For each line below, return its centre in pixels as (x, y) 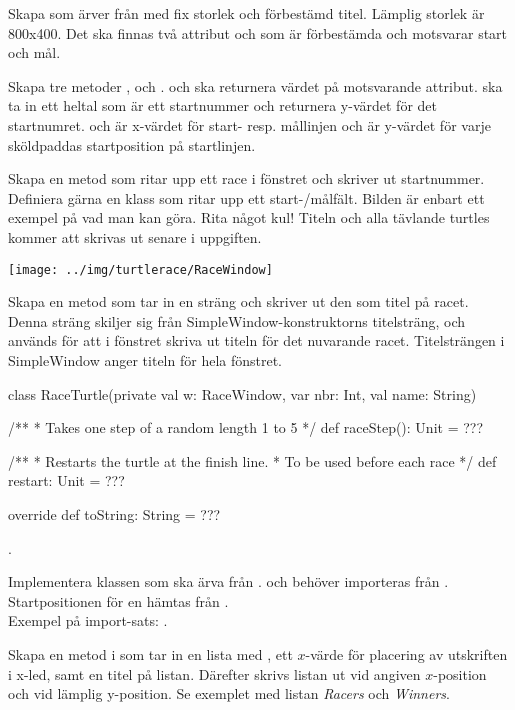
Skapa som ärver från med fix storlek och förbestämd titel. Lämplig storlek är (246, 13)
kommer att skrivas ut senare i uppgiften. (135, 236)
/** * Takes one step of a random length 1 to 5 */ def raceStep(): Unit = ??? (246, 427)
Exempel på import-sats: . (88, 620)
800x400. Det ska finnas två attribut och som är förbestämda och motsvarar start (258, 32)
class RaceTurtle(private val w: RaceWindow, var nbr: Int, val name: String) (242, 393)
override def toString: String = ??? (114, 513)
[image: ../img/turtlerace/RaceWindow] (140, 269)
